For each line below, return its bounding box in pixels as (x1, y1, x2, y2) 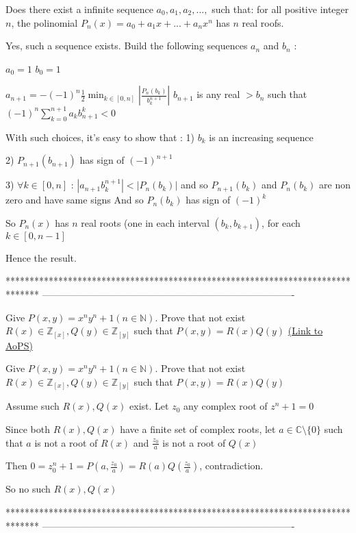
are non (319, 177, 351, 192)
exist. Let (129, 399, 169, 413)
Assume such (5, 399, 60, 413)
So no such (5, 482, 51, 496)
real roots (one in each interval (81, 215, 209, 230)
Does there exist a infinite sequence (5, 2, 153, 16)
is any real (196, 87, 240, 101)
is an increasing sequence (209, 129, 314, 144)
